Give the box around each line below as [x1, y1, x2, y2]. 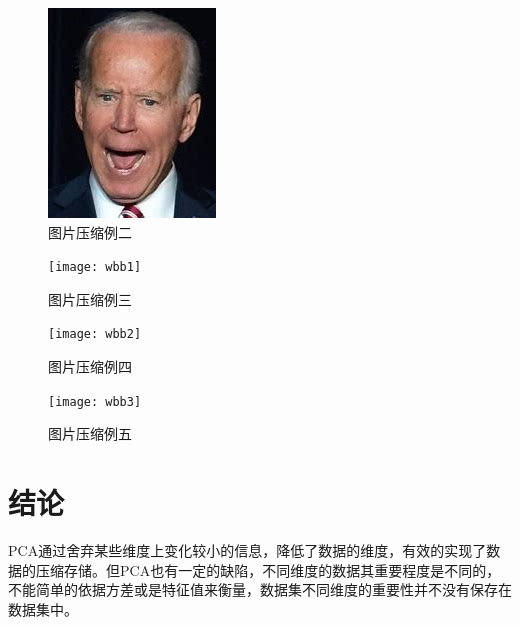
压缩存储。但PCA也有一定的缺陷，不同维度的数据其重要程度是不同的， [35, 559, 501, 580]
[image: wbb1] [48, 260, 142, 275]
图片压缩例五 [48, 423, 132, 444]
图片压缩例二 [48, 221, 132, 242]
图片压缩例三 [48, 288, 132, 309]
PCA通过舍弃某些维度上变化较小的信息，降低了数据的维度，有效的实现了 [8, 540, 487, 561]
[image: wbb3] [48, 394, 142, 409]
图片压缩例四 [48, 356, 132, 377]
